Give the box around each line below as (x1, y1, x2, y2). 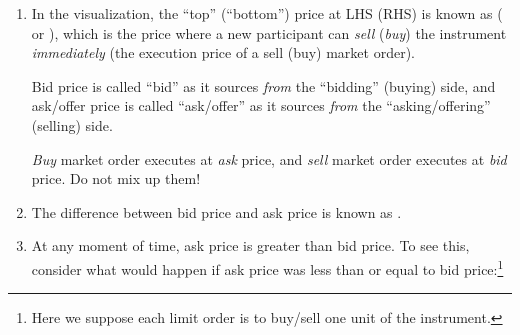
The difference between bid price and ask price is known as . (31, 201, 402, 222)
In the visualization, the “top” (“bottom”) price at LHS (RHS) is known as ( (31, 3, 503, 23)
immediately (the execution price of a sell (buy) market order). (31, 42, 415, 63)
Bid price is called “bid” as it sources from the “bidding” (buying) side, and (31, 75, 496, 96)
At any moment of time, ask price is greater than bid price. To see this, (31, 235, 470, 256)
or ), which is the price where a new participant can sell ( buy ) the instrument (31, 22, 507, 43)
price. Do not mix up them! (31, 168, 201, 189)
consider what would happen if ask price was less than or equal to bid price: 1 (31, 255, 504, 279)
